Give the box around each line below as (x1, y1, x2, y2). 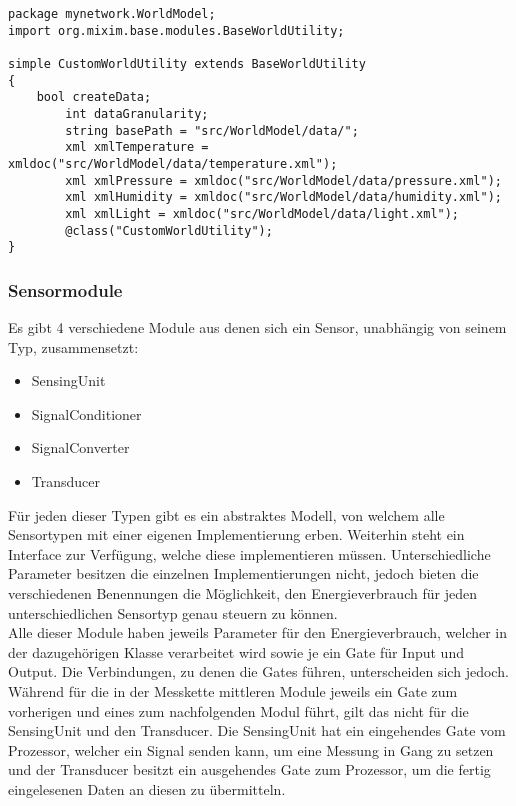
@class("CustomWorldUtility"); (65, 223, 273, 238)
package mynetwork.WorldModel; (8, 7, 216, 21)
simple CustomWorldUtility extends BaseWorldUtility (8, 56, 366, 71)
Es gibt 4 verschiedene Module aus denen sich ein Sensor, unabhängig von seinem (8, 317, 507, 338)
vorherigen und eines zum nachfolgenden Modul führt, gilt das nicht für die (8, 700, 469, 721)
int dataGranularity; (65, 106, 209, 121)
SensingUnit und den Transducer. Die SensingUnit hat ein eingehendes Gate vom (8, 720, 506, 741)
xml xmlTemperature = (65, 140, 209, 155)
